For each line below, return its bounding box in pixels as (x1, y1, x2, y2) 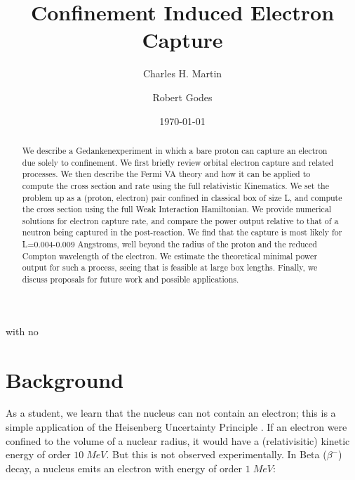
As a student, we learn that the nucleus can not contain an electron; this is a (6, 406, 336, 420)
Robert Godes (152, 89, 213, 104)
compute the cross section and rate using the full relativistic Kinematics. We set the (22, 179, 329, 191)
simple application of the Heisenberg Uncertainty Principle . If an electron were (6, 420, 347, 434)
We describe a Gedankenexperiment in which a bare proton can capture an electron (22, 144, 328, 156)
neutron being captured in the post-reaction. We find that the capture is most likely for (22, 226, 342, 238)
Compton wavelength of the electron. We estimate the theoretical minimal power (22, 249, 318, 261)
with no (6, 323, 39, 338)
